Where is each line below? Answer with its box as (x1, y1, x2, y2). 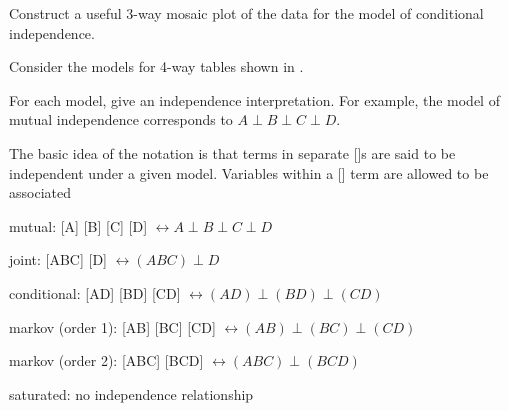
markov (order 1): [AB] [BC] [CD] (9, 316, 216, 337)
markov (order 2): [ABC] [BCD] (9, 350, 204, 371)
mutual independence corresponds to (9, 109, 233, 130)
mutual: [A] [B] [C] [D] (9, 215, 148, 236)
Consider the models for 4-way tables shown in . (9, 56, 304, 77)
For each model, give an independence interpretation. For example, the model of (9, 89, 500, 110)
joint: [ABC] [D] (9, 249, 108, 270)
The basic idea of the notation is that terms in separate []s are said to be (9, 142, 456, 163)
